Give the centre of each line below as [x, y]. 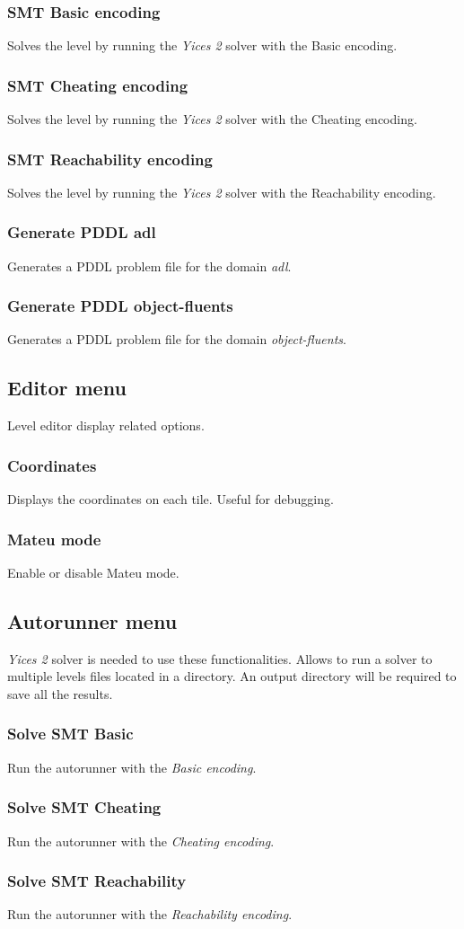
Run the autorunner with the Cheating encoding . [141, 841]
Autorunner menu [92, 620]
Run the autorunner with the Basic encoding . [132, 767]
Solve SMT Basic [70, 734]
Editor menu [67, 388]
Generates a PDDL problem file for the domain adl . [149, 265]
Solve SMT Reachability [97, 881]
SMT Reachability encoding [110, 159]
